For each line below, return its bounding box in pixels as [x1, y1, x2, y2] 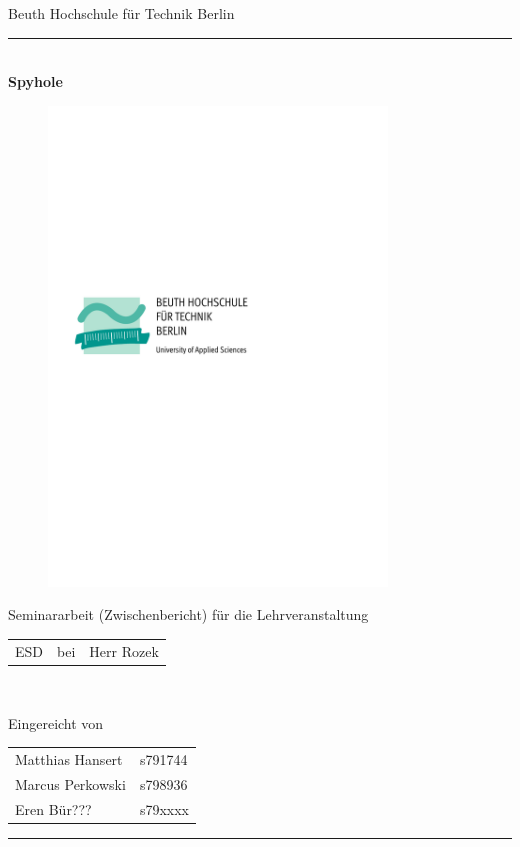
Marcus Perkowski [15, 773, 126, 794]
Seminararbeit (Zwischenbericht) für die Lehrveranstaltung [8, 604, 369, 625]
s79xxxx [139, 798, 189, 819]
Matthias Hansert [15, 748, 123, 769]
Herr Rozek [89, 640, 159, 661]
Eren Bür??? [15, 798, 92, 819]
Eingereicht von [8, 712, 104, 733]
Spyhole [8, 71, 63, 92]
